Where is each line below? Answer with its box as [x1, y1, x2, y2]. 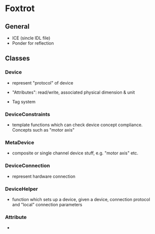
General [5, 22, 30, 31]
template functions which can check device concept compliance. [12, 122, 143, 128]
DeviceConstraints [5, 111, 50, 117]
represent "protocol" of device [12, 80, 74, 85]
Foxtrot [5, 3, 35, 14]
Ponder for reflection [12, 40, 54, 46]
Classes [5, 54, 30, 63]
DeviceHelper [5, 185, 38, 192]
